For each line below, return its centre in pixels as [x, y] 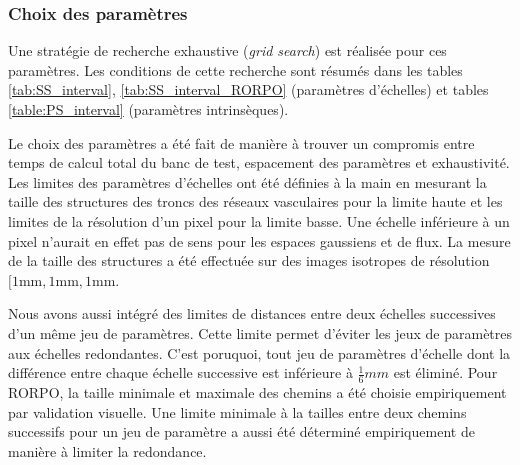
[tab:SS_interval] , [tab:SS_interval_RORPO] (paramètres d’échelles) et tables [248, 89]
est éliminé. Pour [445, 372]
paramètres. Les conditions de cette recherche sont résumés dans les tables [235, 69]
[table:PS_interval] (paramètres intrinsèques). [148, 109]
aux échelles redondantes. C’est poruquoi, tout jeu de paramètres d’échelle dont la [259, 352]
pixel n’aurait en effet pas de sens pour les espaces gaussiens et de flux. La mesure [259, 240]
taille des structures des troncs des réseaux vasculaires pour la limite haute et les [255, 201]
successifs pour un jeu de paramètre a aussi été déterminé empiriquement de [241, 431]
